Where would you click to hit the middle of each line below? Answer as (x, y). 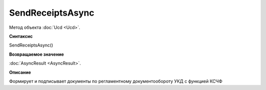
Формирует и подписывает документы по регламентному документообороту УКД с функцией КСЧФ (116, 81)
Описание (20, 72)
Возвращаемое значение (36, 54)
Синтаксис (21, 36)
